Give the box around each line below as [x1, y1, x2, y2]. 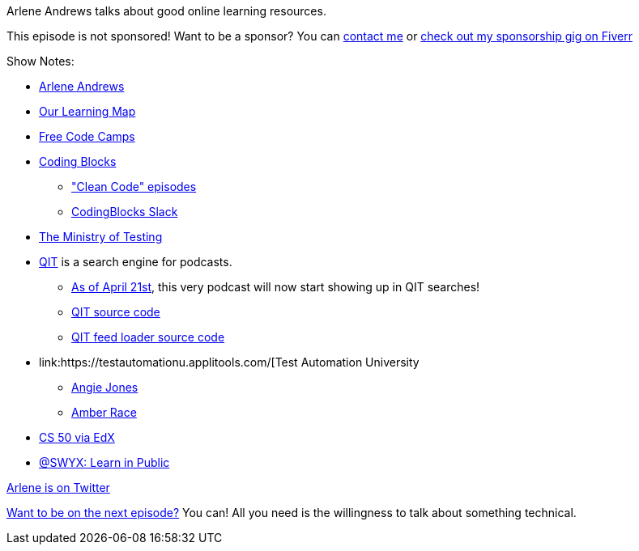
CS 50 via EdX [39, 430, 115, 444]
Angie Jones [71, 380, 138, 394]
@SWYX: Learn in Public [39, 456, 170, 469]
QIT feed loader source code [71, 330, 225, 344]
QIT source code [71, 305, 160, 319]
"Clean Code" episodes [71, 180, 197, 193]
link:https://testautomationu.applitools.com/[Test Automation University [39, 355, 420, 369]
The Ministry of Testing [39, 230, 163, 244]
